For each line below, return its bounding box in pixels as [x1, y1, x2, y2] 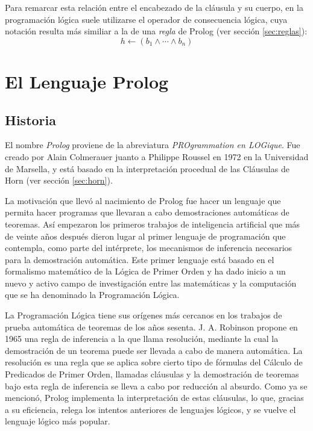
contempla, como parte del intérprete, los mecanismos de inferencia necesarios [5, 241, 292, 254]
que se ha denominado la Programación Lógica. [5, 288, 180, 301]
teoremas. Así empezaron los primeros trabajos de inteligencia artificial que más [5, 217, 300, 230]
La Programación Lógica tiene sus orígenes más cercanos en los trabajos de [5, 309, 282, 321]
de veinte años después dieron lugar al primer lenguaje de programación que [5, 229, 286, 242]
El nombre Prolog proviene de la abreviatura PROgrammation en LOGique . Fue [5, 138, 300, 151]
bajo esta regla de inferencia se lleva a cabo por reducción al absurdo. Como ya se [5, 379, 308, 392]
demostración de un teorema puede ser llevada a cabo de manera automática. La [5, 344, 303, 356]
